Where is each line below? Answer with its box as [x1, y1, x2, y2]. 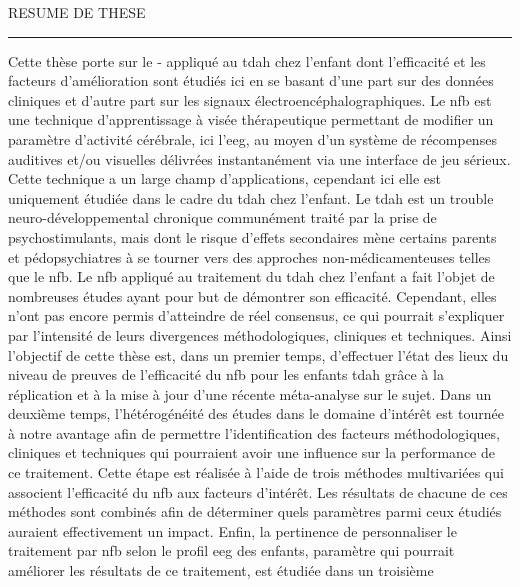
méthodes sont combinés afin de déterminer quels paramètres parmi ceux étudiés [8, 501, 502, 522]
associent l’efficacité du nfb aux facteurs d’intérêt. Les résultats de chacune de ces [8, 481, 508, 502]
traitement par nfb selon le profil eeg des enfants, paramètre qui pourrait [8, 540, 455, 561]
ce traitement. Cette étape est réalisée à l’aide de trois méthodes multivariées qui [8, 462, 504, 483]
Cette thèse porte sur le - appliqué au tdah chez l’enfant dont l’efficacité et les [8, 50, 486, 71]
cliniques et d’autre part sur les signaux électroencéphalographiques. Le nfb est [8, 89, 492, 110]
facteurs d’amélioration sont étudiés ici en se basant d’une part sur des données [8, 70, 494, 91]
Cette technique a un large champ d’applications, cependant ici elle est [8, 168, 442, 189]
